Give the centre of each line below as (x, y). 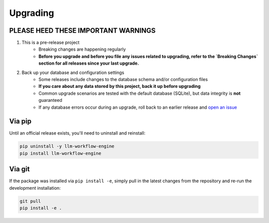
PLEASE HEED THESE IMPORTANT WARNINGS (82, 31)
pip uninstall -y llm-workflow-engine (67, 146)
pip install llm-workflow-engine (61, 153)
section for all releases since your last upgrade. (89, 63)
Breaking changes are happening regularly (82, 49)
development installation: (35, 188)
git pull (30, 201)
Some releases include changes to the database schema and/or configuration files (123, 79)
